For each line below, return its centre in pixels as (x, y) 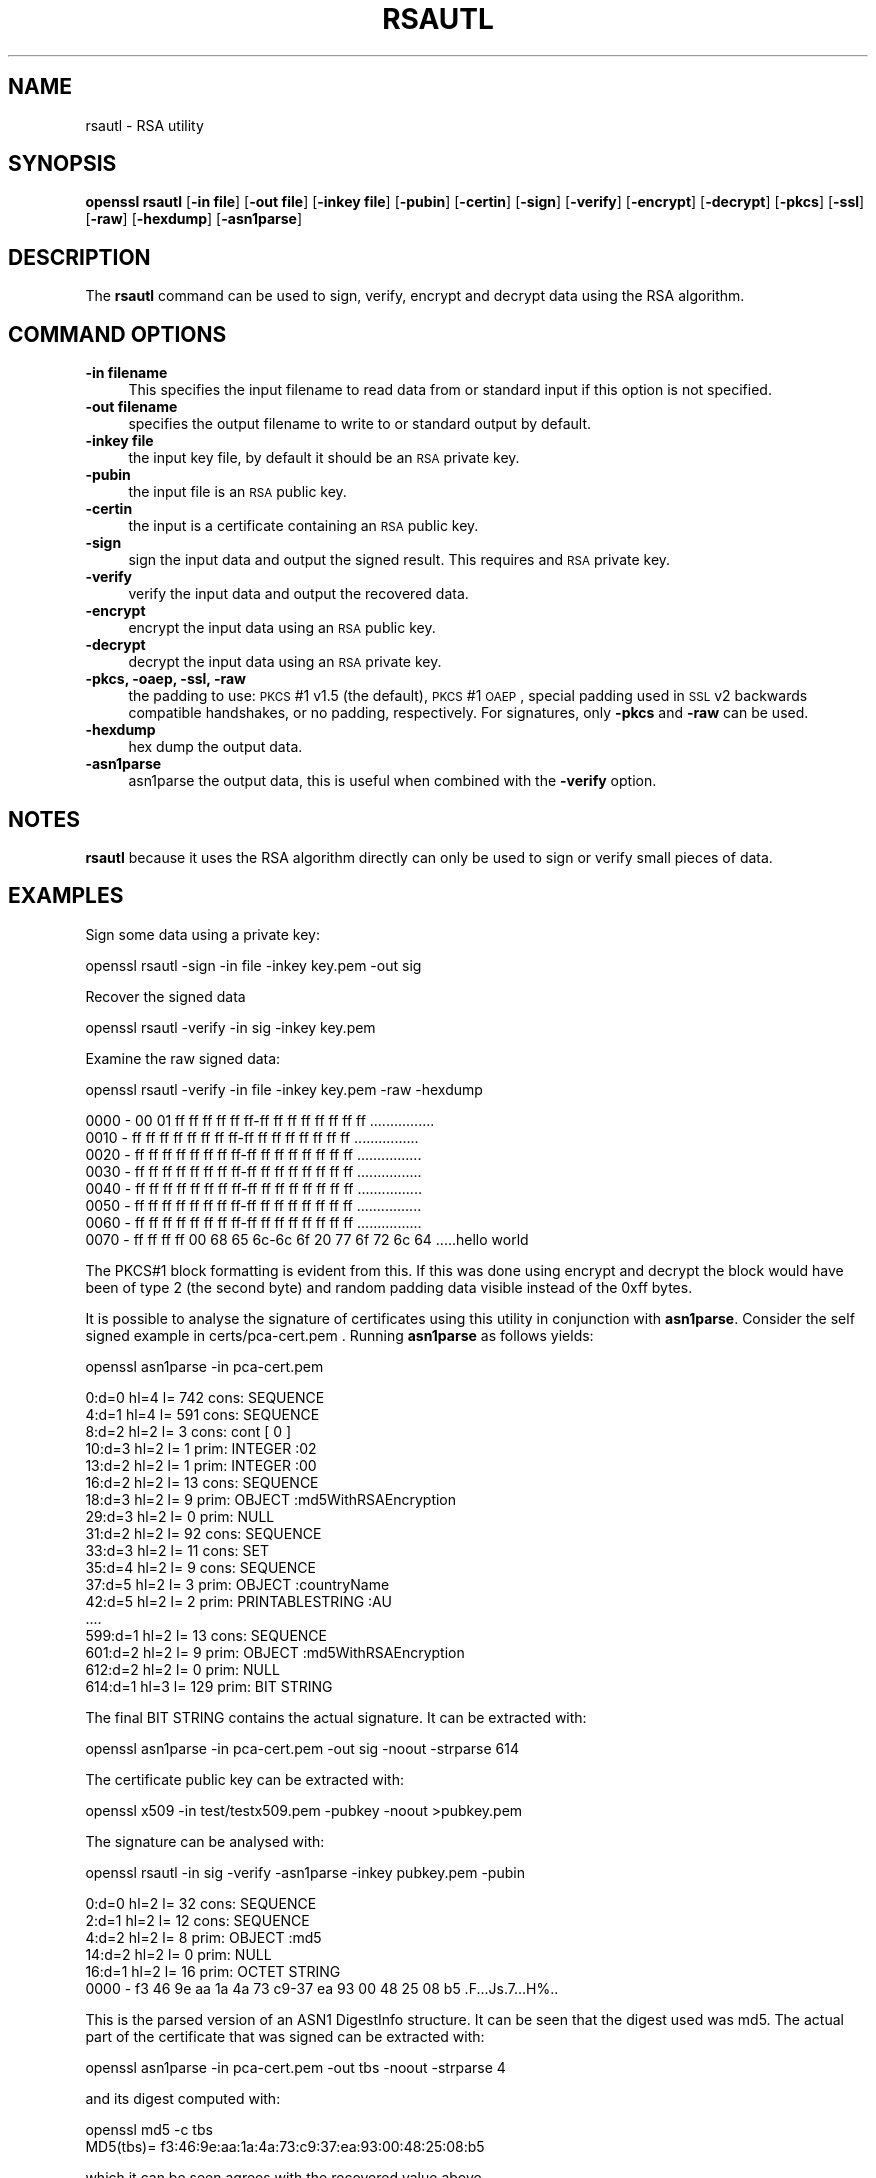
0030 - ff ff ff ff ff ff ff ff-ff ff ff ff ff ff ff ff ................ (253, 1171)
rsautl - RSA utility (144, 125)
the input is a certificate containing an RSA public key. (303, 526)
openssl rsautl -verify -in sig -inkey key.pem (230, 1027)
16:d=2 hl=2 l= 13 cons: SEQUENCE (202, 1482)
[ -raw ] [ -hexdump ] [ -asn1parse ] (194, 219)
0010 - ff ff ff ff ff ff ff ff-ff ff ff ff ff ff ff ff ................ (252, 1137)
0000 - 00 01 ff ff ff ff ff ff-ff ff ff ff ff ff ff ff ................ (260, 1120)
